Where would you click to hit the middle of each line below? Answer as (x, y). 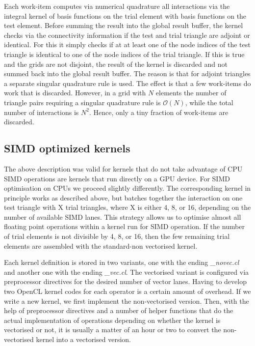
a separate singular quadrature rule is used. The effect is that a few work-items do (127, 83)
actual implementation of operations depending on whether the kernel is (112, 320)
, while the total (209, 102)
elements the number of (191, 93)
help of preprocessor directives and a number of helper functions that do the (119, 310)
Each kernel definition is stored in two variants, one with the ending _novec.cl (122, 262)
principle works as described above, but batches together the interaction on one (123, 197)
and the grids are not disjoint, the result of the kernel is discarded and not (116, 64)
